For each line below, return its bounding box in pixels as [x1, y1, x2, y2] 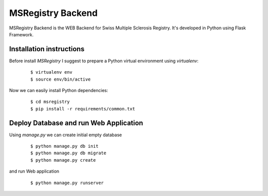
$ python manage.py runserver [30, 180, 104, 186]
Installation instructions [9, 45, 84, 53]
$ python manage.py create [30, 157, 96, 163]
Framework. [9, 31, 34, 37]
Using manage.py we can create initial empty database [9, 132, 122, 138]
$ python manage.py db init [30, 143, 99, 149]
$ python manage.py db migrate [30, 150, 107, 156]
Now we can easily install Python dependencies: [9, 88, 109, 94]
